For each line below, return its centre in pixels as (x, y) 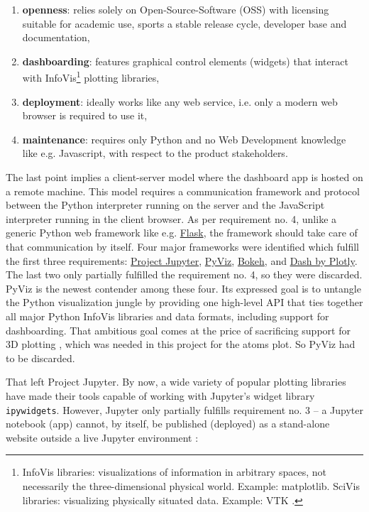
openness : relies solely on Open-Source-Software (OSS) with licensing (176, 9)
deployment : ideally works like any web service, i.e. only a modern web (180, 101)
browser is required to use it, (85, 115)
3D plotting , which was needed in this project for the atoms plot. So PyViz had (181, 344)
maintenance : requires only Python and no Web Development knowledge (184, 139)
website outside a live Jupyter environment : (102, 437)
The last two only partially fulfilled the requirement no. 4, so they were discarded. (184, 274)
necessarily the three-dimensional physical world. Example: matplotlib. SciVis (191, 485)
